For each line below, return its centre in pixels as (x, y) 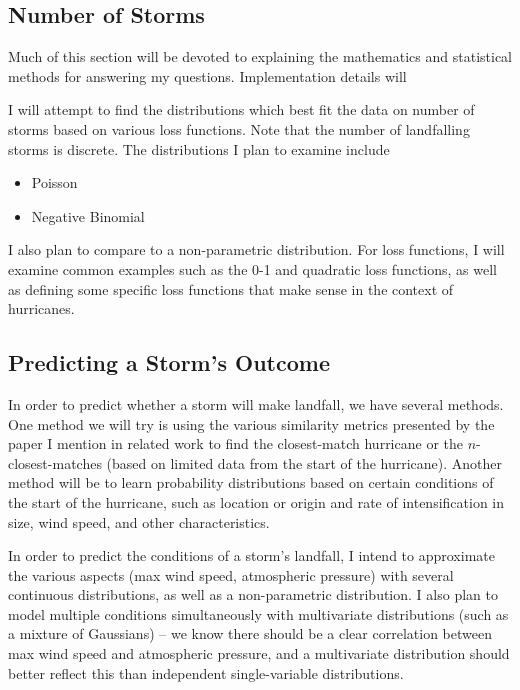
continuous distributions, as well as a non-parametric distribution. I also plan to (253, 594)
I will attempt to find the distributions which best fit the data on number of (241, 109)
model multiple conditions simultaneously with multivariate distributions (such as (258, 613)
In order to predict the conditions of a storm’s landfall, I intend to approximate (251, 555)
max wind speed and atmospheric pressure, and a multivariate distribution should (259, 653)
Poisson (54, 182)
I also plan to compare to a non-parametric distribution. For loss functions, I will (256, 249)
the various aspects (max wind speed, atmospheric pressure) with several (231, 574)
